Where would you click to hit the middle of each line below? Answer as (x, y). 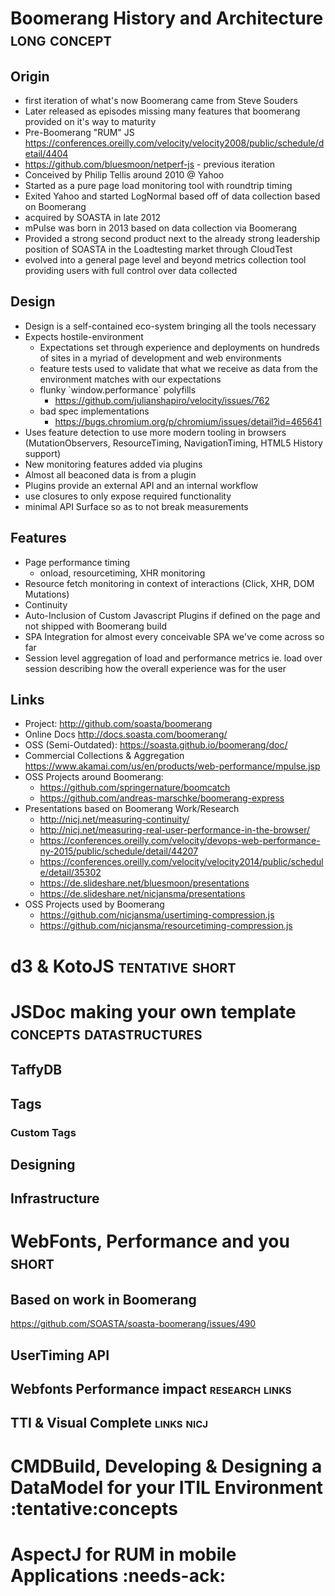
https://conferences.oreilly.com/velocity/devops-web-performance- (180, 841)
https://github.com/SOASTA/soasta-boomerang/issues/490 (133, 1324)
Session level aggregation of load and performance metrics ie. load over (173, 658)
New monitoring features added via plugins (113, 464)
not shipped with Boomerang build (96, 626)
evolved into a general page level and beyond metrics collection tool (165, 260)
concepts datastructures (106, 1033)
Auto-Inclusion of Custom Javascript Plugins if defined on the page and (172, 615)
